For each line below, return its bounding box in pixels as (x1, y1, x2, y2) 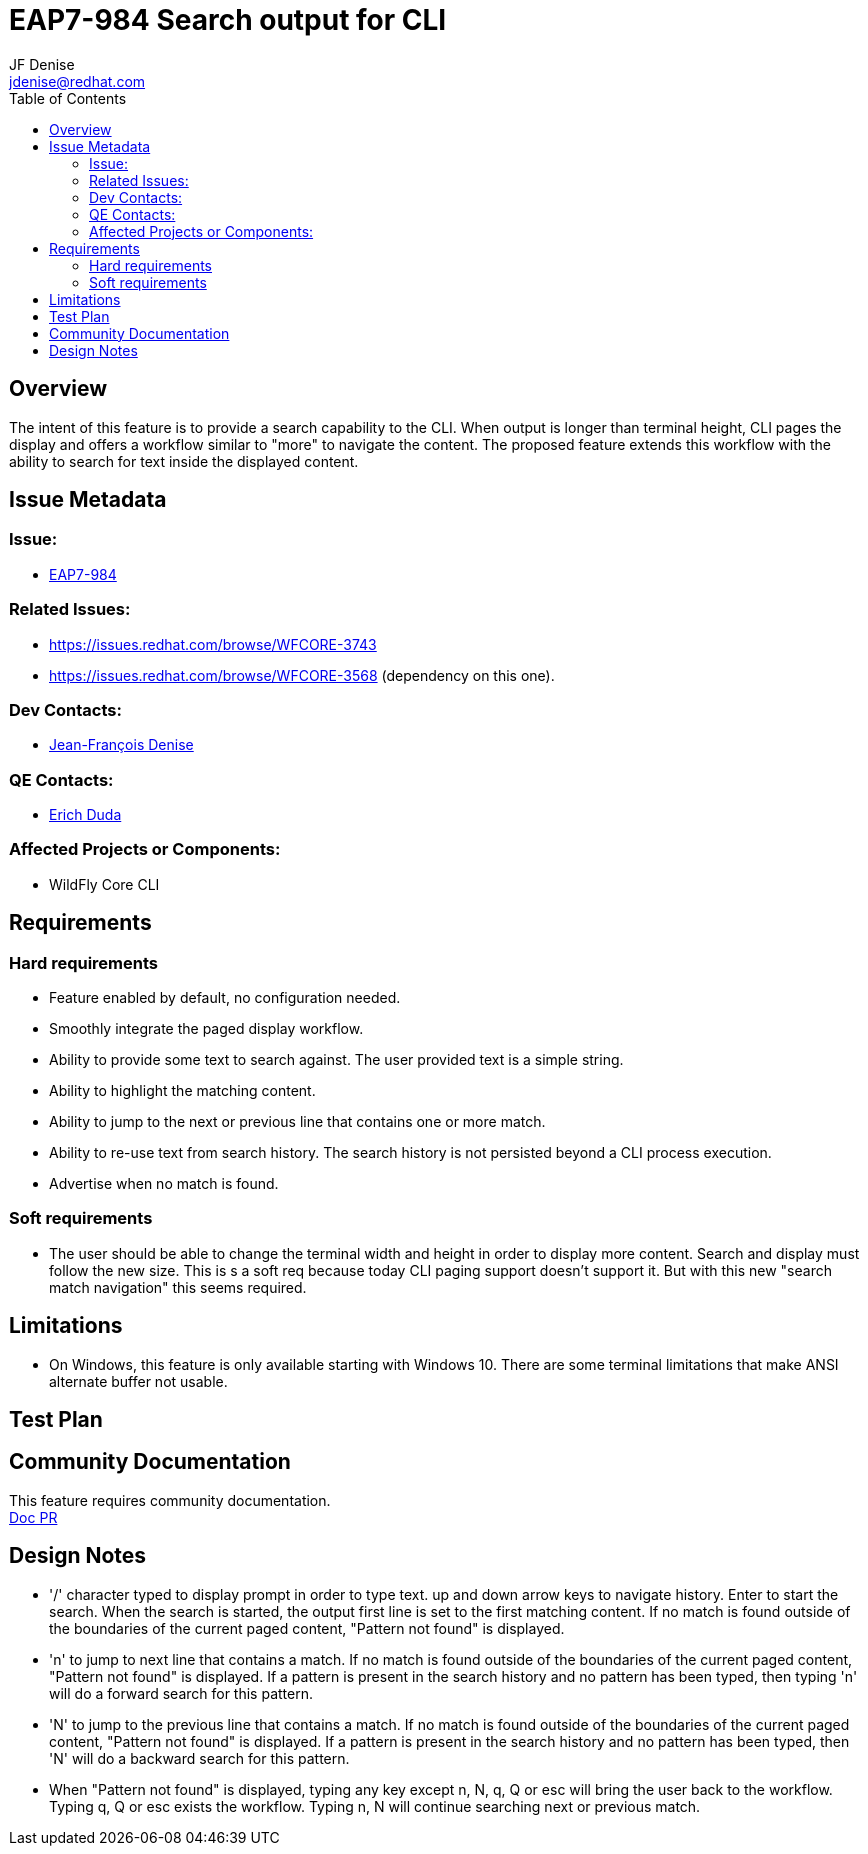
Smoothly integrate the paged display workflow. (49, 1020, 364, 1038)
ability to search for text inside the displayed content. (9, 452, 359, 470)
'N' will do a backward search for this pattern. (49, 1749, 350, 1767)
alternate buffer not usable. (49, 1372, 228, 1390)
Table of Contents (9, 89, 127, 107)
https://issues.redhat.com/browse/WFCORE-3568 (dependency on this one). (49, 666, 555, 684)
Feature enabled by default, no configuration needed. (49, 989, 401, 1007)
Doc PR (9, 1508, 58, 1526)
